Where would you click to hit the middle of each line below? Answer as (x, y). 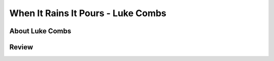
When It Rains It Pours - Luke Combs (88, 13)
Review (21, 47)
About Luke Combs (40, 31)
